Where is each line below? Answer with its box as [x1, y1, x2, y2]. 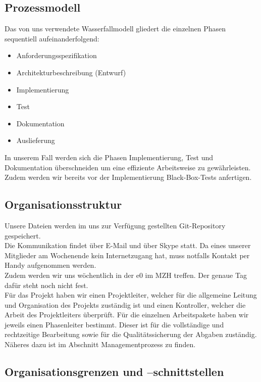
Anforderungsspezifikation [16, 50, 97, 61]
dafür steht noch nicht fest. [5, 279, 88, 290]
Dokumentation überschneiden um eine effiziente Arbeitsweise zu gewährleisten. [5, 162, 251, 172]
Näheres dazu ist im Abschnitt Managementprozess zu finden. [5, 339, 196, 350]
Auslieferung [16, 135, 55, 146]
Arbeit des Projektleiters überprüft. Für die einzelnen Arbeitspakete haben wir [5, 309, 249, 320]
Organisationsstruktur [5, 197, 122, 212]
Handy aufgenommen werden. [5, 260, 96, 270]
